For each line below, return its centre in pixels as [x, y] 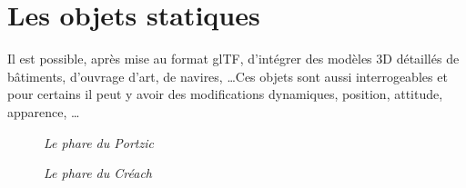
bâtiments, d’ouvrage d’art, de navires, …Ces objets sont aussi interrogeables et [228, 76]
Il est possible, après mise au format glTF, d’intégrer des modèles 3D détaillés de [233, 59]
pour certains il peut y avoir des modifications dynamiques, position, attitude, [225, 94]
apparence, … [44, 111]
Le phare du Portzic [99, 142]
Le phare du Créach [98, 173]
